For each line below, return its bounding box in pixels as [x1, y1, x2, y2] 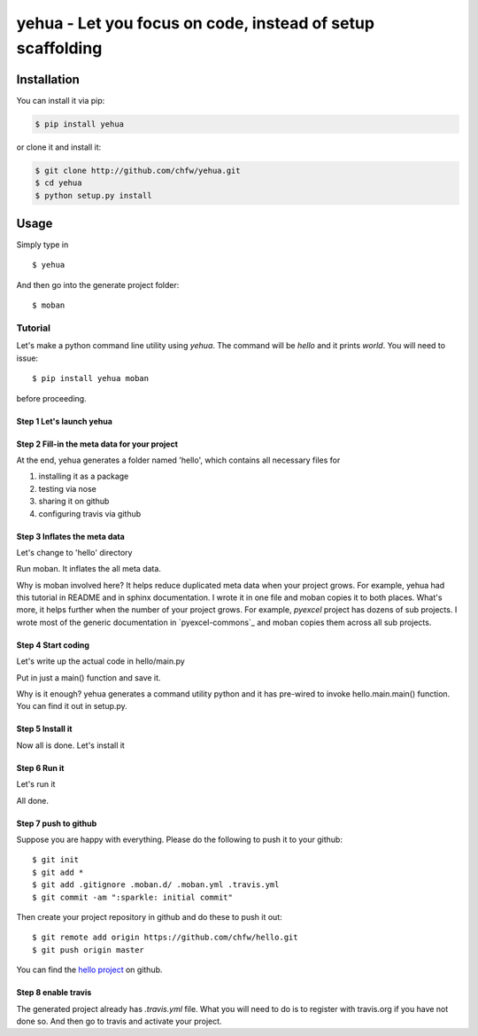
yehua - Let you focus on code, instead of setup [16, 13, 375, 33]
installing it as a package [38, 471, 129, 482]
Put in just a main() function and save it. [16, 672, 161, 682]
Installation [16, 72, 80, 87]
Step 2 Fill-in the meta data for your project [16, 439, 179, 449]
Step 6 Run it [16, 762, 65, 773]
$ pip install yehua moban [32, 373, 150, 384]
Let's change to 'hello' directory [16, 547, 133, 557]
